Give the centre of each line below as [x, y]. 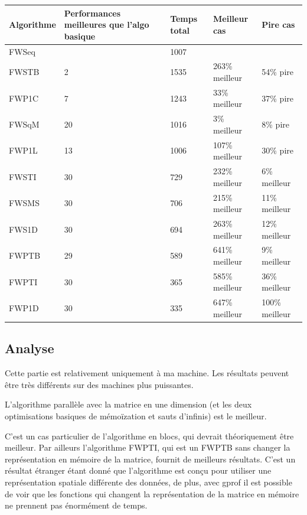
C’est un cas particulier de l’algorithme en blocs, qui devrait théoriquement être [149, 436]
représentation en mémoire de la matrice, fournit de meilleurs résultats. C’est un [150, 459]
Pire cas [278, 25]
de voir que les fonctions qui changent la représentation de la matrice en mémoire [152, 493]
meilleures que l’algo [107, 25]
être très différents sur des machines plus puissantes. [99, 384]
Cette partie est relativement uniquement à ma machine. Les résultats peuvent [147, 373]
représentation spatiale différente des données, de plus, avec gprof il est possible [148, 482]
